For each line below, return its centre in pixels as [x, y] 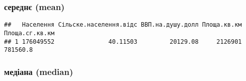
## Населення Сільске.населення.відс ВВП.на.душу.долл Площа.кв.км [123, 25]
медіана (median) [39, 71]
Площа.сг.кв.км [29, 33]
